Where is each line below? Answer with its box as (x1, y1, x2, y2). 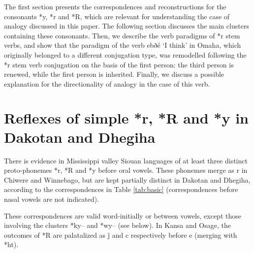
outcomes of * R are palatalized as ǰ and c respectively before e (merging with (4, 229, 237, 240)
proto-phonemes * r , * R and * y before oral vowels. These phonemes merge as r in (4, 165, 248, 175)
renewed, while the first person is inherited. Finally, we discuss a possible (4, 69, 224, 79)
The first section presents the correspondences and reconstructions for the (4, 1, 226, 11)
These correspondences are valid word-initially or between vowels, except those (4, 210, 241, 221)
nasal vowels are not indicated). (4, 194, 99, 204)
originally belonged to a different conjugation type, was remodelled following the (4, 49, 247, 60)
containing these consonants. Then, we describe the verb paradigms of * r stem (4, 30, 240, 40)
